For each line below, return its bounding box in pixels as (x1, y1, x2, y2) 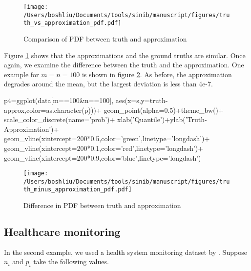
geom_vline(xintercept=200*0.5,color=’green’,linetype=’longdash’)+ (4, 133, 210, 144)
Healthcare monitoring (4, 224, 121, 239)
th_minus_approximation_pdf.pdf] (23, 186, 132, 193)
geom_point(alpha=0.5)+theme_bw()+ (104, 104, 224, 115)
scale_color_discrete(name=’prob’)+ (4, 114, 115, 125)
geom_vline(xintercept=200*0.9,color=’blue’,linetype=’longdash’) (4, 152, 201, 163)
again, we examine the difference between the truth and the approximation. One (4, 60, 244, 70)
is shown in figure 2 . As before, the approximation (82, 69, 232, 79)
